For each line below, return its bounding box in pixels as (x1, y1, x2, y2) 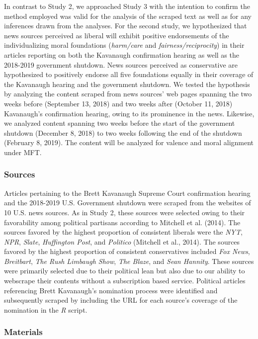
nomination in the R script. (4, 304, 87, 315)
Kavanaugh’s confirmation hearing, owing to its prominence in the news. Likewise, (4, 108, 255, 118)
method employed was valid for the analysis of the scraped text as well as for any (4, 10, 252, 21)
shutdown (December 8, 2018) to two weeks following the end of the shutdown (4, 127, 242, 138)
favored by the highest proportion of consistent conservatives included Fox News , (4, 246, 250, 256)
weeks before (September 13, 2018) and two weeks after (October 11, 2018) (4, 98, 233, 108)
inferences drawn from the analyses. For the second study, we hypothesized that (4, 20, 247, 31)
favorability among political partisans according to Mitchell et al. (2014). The (4, 217, 241, 227)
